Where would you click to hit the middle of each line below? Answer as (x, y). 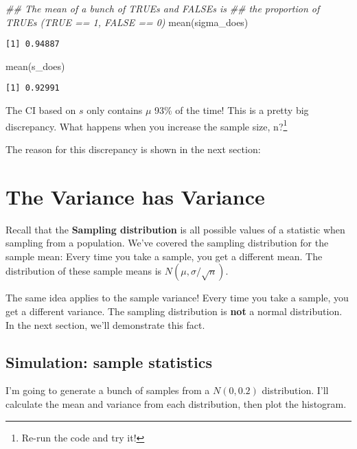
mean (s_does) (35, 66)
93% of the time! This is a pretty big (232, 110)
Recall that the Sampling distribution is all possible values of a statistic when (175, 229)
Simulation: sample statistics (109, 361)
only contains (115, 110)
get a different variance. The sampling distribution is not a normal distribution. (174, 311)
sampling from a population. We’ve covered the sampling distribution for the (167, 243)
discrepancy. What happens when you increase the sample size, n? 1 (147, 125)
